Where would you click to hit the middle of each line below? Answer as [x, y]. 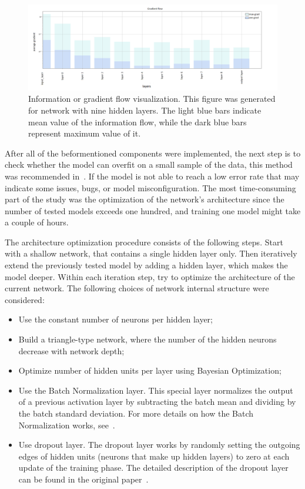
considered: [25, 299]
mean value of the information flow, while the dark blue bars [138, 122]
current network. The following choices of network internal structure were [137, 288]
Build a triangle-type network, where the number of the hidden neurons [148, 339]
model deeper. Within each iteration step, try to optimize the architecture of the [150, 276]
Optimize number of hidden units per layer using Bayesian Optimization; [150, 370]
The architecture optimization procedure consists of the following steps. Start [144, 242]
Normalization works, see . [67, 425]
